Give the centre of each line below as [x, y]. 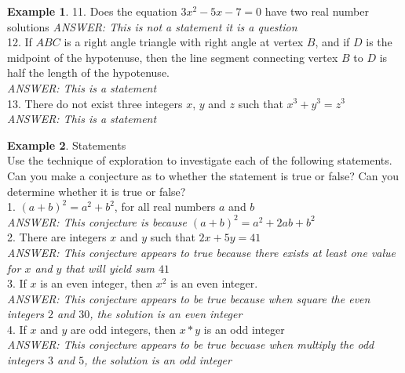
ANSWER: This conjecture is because [97, 221]
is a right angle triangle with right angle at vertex [184, 42]
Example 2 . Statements [67, 145]
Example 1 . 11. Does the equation [92, 11]
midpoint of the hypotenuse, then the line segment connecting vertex [173, 57]
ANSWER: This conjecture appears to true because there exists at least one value [202, 252]
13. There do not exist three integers [95, 103]
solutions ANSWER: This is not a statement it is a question [152, 26]
